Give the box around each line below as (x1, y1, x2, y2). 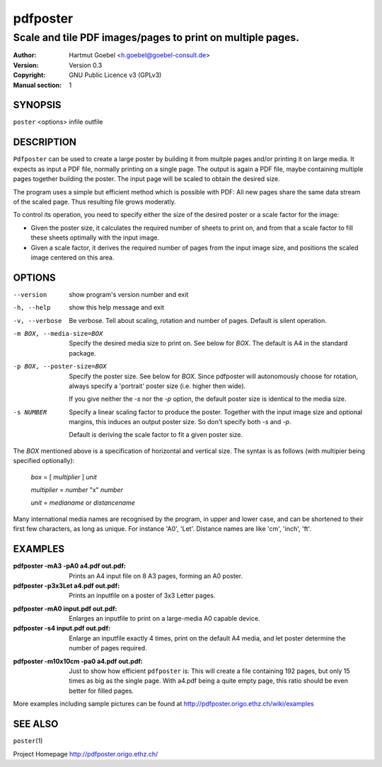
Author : (13, 51, 37, 59)
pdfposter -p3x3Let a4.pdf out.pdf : (13, 581, 120, 590)
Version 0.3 (69, 61, 103, 69)
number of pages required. (69, 644, 148, 652)
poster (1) (13, 737, 43, 745)
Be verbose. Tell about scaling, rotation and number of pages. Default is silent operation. (69, 316, 327, 324)
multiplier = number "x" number (30, 486, 124, 494)
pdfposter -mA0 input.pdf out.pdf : (13, 604, 117, 613)
